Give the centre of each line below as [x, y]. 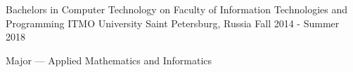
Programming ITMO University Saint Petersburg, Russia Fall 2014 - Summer [173, 23]
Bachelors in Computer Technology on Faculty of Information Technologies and [177, 9]
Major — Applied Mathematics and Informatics [109, 60]
